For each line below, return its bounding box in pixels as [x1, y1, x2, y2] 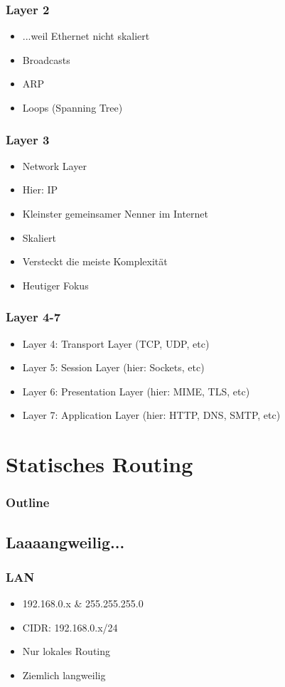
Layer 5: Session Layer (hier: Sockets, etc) [22, 360, 205, 375]
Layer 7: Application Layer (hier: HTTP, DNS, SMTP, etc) [22, 408, 281, 422]
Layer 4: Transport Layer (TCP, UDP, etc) [22, 336, 210, 351]
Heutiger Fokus [22, 277, 89, 292]
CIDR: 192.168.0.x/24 [22, 619, 118, 634]
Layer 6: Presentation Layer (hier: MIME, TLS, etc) [22, 383, 250, 398]
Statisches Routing [6, 449, 193, 479]
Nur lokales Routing [22, 644, 111, 659]
